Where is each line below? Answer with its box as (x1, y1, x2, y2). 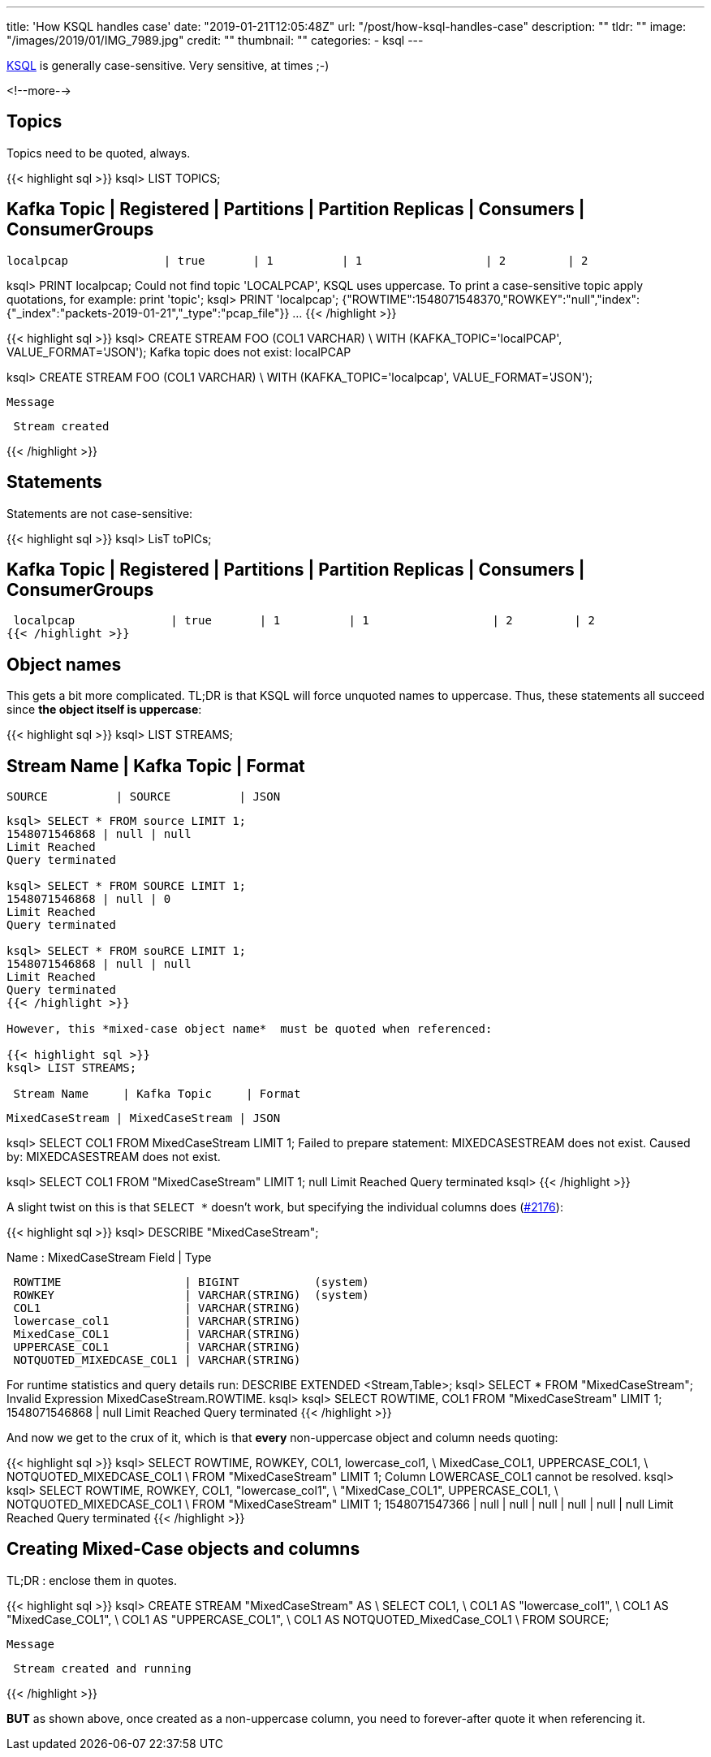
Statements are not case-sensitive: (6, 506, 193, 520)
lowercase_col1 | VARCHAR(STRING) (13, 1315, 301, 1328)
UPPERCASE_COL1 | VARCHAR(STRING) (13, 1340, 301, 1354)
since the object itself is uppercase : (6, 702, 202, 717)
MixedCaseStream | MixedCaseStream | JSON (6, 1112, 281, 1125)
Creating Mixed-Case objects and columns (6, 1539, 360, 1560)
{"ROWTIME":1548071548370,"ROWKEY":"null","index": (342, 291, 640, 306)
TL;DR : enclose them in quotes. (6, 1573, 177, 1587)
